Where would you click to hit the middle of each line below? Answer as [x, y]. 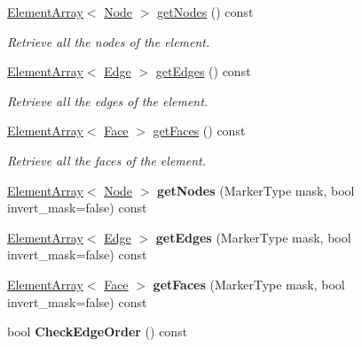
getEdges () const [203, 71]
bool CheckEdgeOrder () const [98, 332]
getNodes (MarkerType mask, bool [256, 190]
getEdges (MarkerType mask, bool [253, 237]
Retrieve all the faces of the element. [107, 160]
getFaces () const [199, 131]
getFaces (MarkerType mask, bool [249, 284]
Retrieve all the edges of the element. [108, 100]
